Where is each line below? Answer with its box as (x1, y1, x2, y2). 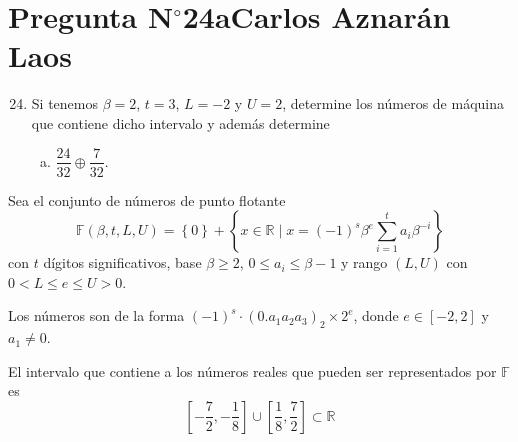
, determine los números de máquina (282, 93, 505, 114)
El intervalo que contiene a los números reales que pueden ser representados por (8, 360, 497, 381)
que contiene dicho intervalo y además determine (31, 112, 330, 133)
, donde (353, 305, 399, 326)
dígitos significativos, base (43, 252, 202, 273)
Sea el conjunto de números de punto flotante (8, 189, 286, 210)
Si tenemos (31, 93, 98, 114)
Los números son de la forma (8, 305, 185, 326)
